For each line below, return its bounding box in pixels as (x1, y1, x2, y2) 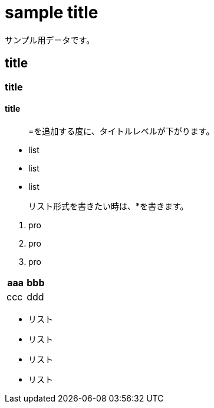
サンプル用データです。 (5, 34, 95, 45)
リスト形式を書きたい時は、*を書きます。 (28, 200, 189, 211)
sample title (5, 2, 98, 22)
